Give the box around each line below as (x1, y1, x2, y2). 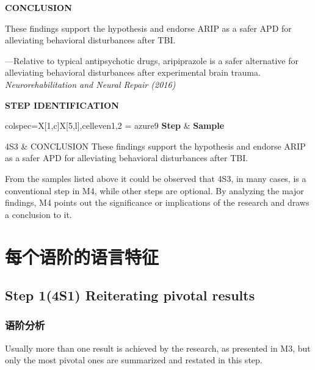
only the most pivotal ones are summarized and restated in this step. (5, 354, 262, 366)
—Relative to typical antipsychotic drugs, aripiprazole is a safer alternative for (5, 54, 299, 67)
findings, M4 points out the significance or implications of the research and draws (5, 196, 310, 209)
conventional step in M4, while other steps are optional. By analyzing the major (5, 184, 304, 197)
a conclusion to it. (5, 208, 72, 220)
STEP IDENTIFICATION (5, 98, 119, 111)
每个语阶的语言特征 (5, 244, 159, 269)
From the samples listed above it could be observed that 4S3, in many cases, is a (5, 172, 306, 184)
